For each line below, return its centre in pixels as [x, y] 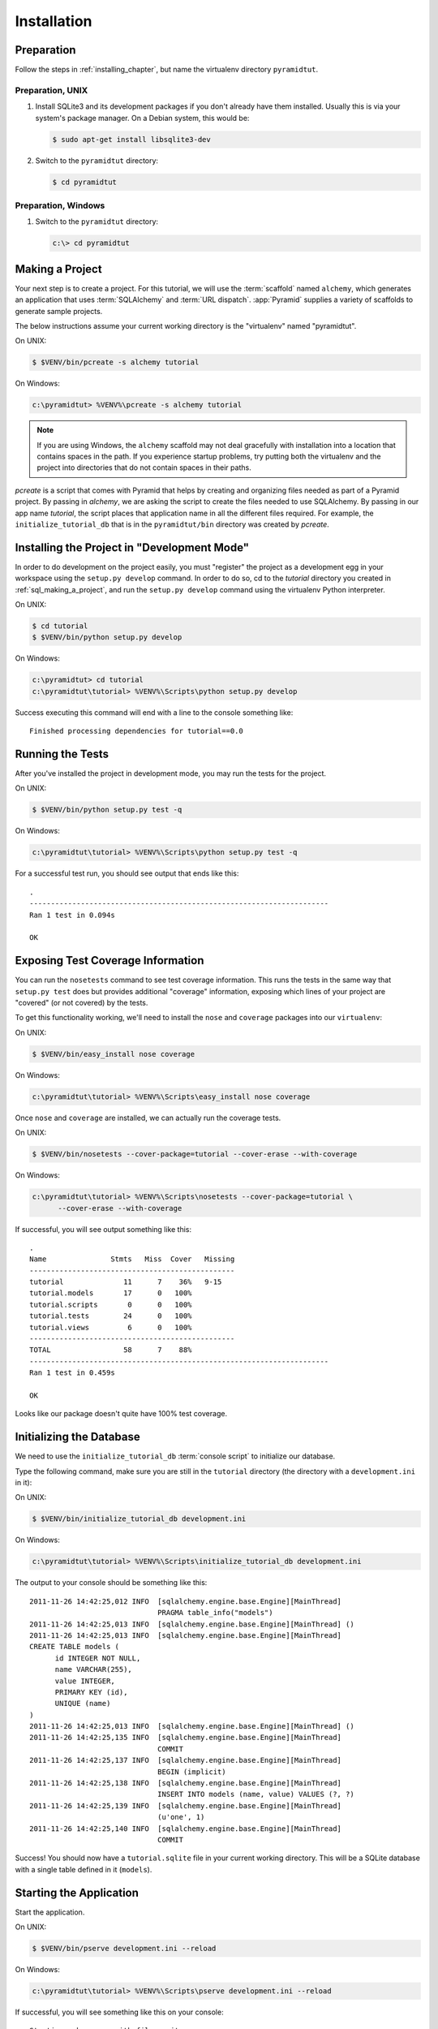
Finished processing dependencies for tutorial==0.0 [136, 731]
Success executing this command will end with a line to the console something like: [154, 712]
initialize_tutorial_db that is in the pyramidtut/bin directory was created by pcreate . [172, 524]
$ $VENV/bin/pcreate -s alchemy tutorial [116, 362]
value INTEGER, [85, 1681]
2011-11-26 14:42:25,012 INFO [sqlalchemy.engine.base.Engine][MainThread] [186, 1601]
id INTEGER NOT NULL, [98, 1658]
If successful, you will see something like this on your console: [119, 2012]
